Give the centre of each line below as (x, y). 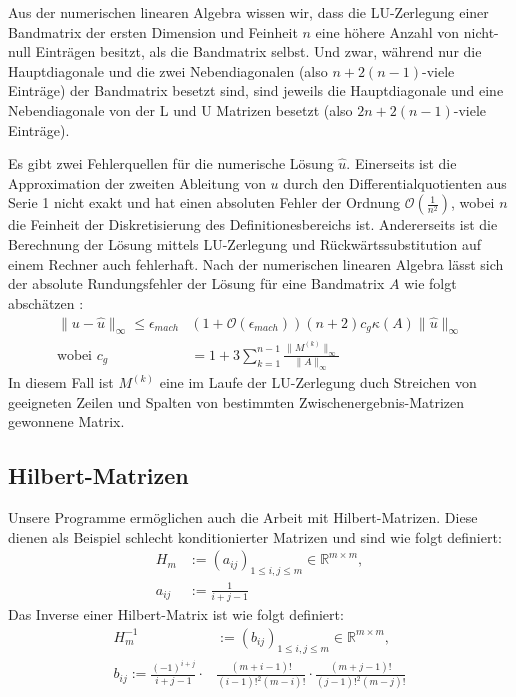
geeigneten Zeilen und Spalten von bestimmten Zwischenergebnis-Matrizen (236, 401)
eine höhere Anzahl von (387, 31)
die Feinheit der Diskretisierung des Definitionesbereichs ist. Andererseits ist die (253, 224)
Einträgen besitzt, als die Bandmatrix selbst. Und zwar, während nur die (258, 51)
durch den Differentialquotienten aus (395, 182)
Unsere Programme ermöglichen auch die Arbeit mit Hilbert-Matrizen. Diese (243, 517)
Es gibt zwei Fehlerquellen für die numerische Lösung (171, 163)
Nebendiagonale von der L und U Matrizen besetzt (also (180, 109)
